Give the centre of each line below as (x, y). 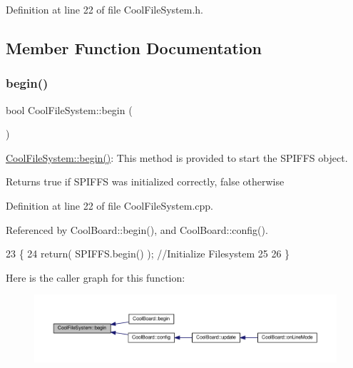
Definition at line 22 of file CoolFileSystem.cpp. (109, 205)
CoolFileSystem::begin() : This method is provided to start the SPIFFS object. (177, 157)
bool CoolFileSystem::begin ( (69, 109)
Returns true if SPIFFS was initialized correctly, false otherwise (145, 182)
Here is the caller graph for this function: (96, 277)
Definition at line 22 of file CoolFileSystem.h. (104, 9)
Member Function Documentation (134, 47)
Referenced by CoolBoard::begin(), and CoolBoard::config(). (137, 229)
